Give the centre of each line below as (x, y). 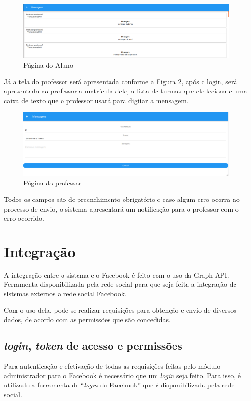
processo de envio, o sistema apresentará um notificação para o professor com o (121, 208)
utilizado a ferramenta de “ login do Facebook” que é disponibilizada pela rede (119, 385)
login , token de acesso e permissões (93, 346)
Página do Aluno (48, 65)
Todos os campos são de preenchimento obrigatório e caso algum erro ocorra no (122, 199)
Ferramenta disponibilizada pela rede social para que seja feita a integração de (120, 284)
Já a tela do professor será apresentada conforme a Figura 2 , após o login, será (121, 81)
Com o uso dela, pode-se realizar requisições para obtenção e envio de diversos (120, 310)
